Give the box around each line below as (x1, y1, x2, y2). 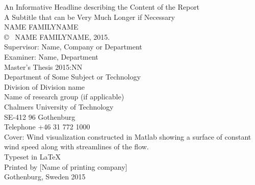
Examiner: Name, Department (4, 51, 98, 62)
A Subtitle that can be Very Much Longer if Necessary (4, 11, 175, 22)
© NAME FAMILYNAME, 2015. (4, 31, 110, 42)
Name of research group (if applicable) (4, 91, 124, 102)
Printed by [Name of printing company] (4, 161, 127, 172)
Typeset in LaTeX (4, 151, 61, 162)
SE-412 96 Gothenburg (4, 111, 75, 122)
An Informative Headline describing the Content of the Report (4, 2, 200, 12)
